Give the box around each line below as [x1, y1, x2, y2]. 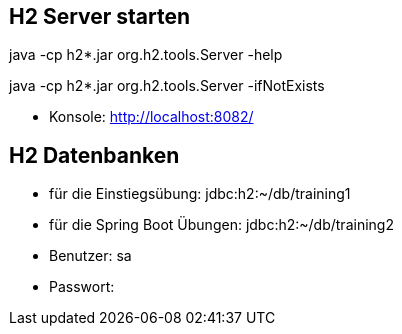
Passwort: [49, 278, 115, 296]
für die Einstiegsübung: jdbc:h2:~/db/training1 [49, 185, 351, 203]
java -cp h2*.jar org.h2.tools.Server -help [9, 46, 283, 64]
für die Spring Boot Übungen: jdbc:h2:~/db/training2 [49, 216, 394, 234]
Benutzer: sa [49, 247, 132, 265]
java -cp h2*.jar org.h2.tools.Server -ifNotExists [9, 77, 325, 95]
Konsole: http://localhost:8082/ [49, 108, 254, 126]
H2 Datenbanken [9, 142, 180, 168]
